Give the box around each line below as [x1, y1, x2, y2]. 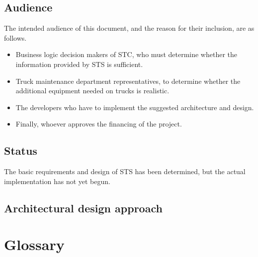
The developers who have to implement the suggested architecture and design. [15, 102, 254, 112]
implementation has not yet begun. [4, 176, 110, 186]
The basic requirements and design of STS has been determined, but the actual [4, 166, 246, 177]
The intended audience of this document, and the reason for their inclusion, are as [4, 23, 255, 33]
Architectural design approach [4, 200, 163, 215]
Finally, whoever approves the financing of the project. [15, 119, 182, 129]
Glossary [4, 234, 65, 255]
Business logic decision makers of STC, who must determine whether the [15, 49, 238, 60]
